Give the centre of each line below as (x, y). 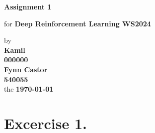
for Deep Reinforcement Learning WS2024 (77, 23)
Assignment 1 (28, 6)
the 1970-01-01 (29, 89)
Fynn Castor (26, 69)
